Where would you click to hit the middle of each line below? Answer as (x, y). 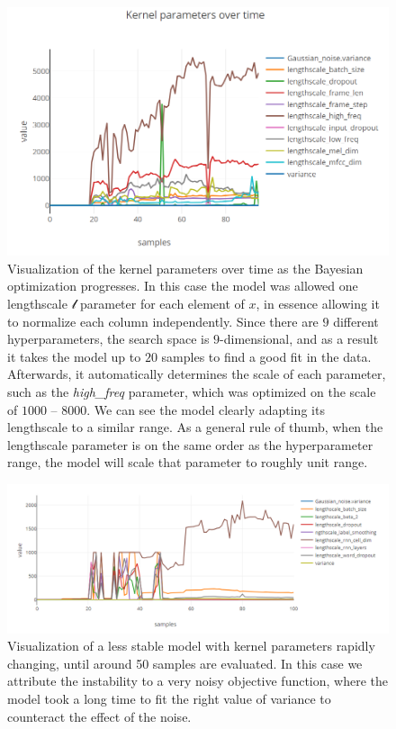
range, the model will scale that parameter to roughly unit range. (188, 462)
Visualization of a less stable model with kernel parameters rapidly (191, 646)
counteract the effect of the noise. (99, 716)
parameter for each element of (162, 303)
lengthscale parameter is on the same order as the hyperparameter (190, 444)
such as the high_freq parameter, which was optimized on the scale (192, 391)
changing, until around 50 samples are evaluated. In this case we (185, 663)
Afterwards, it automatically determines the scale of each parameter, (197, 374)
